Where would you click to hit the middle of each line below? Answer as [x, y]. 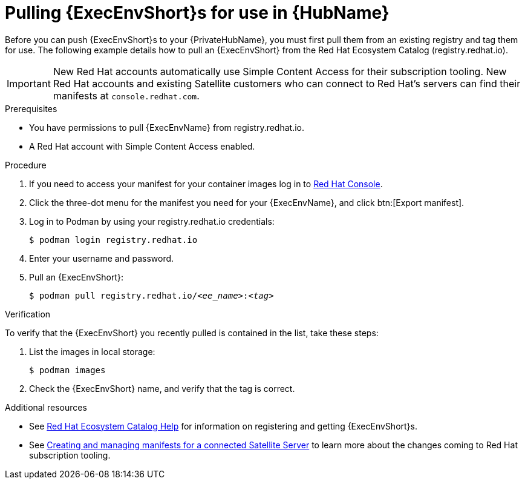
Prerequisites [31, 108]
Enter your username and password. [102, 258]
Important [29, 83]
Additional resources [46, 407]
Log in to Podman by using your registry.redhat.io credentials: [152, 221]
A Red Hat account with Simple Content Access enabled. [142, 146]
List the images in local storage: [92, 351]
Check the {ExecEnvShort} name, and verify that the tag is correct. [162, 388]
